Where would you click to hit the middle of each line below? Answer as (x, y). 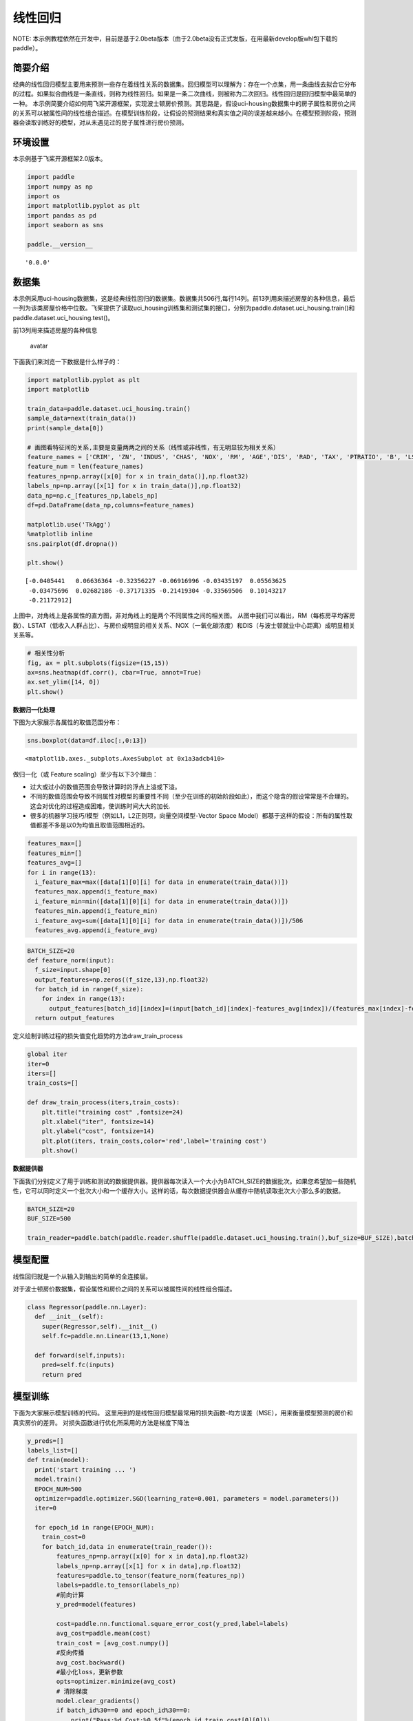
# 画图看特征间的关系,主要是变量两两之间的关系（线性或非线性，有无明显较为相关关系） (153, 447)
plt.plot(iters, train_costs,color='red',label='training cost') (154, 1141)
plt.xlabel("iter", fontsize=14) (98, 1121)
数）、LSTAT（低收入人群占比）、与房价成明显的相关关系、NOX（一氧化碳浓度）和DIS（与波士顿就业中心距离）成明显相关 (184, 625)
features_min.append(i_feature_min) (96, 911)
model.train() (59, 1479)
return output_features (75, 1018)
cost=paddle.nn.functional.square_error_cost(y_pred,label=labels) (172, 1624)
